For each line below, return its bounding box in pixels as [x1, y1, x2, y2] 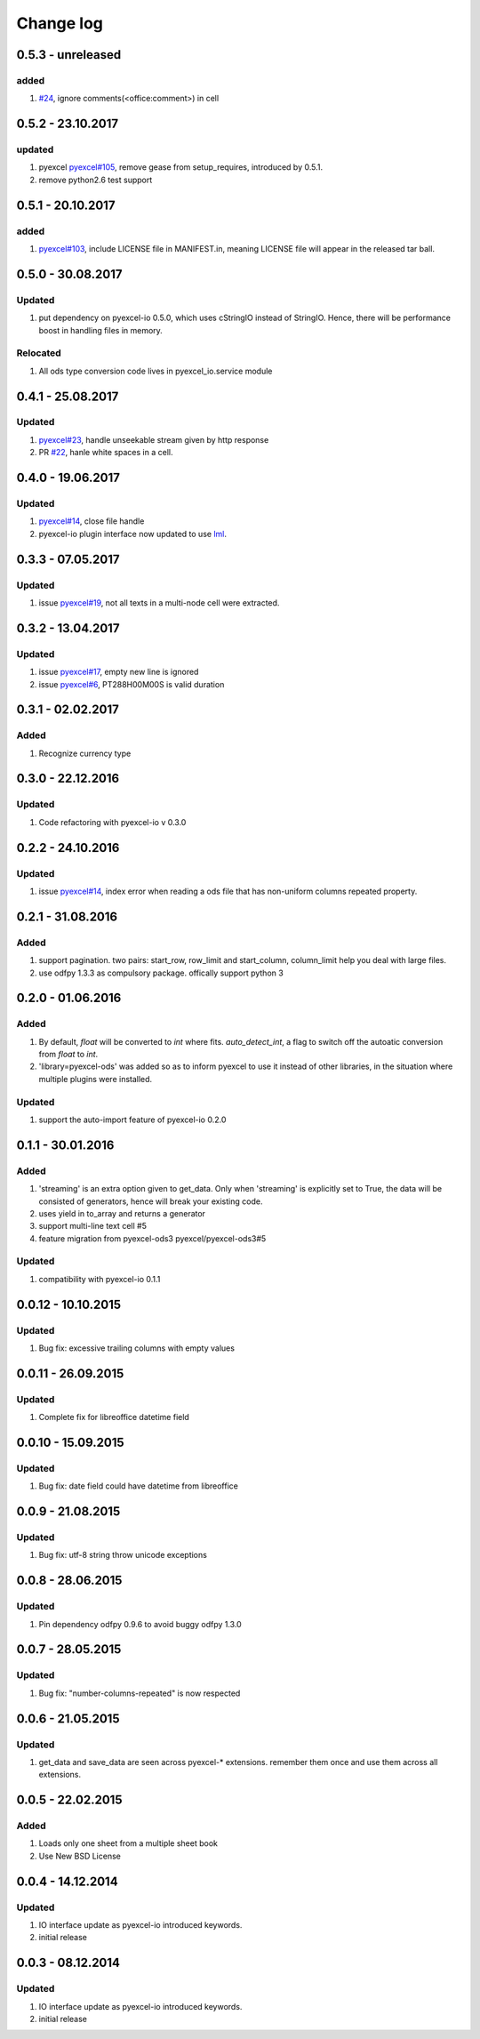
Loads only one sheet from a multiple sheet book [38, 1838, 218, 1849]
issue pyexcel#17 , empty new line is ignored [38, 667, 199, 678]
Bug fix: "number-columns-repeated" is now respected [38, 1688, 241, 1698]
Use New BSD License [38, 1850, 122, 1861]
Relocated [16, 347, 61, 359]
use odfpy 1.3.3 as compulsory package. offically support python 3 [38, 967, 284, 978]
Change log [16, 13, 104, 33]
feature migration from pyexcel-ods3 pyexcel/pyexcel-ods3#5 [38, 1232, 267, 1244]
